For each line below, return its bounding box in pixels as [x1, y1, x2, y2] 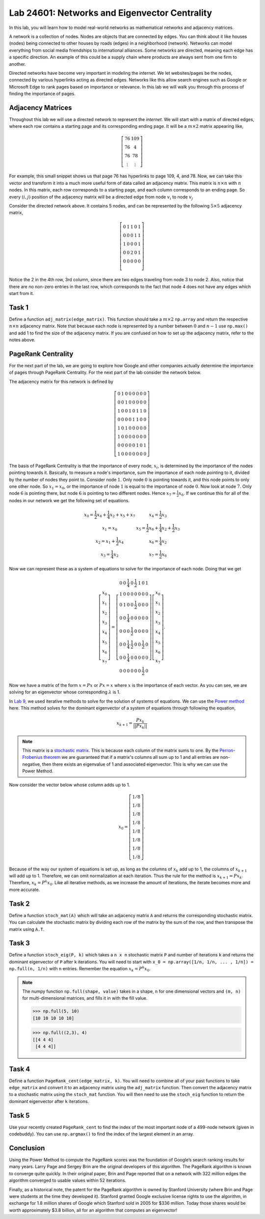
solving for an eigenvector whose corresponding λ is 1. [9, 689, 121, 695]
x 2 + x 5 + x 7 [109, 512, 135, 519]
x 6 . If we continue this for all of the [178, 490, 249, 498]
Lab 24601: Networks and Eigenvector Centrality [9, 7, 212, 18]
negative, [22, 761, 41, 767]
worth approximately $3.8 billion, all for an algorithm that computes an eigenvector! [9, 1207, 178, 1213]
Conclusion [9, 1144, 45, 1152]
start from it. [9, 291, 34, 297]
